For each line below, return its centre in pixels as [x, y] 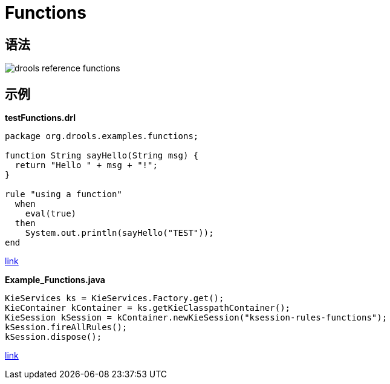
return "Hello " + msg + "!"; [86, 165]
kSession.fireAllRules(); [66, 327]
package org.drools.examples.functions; [102, 136]
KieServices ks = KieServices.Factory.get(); [115, 298]
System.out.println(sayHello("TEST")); [119, 233]
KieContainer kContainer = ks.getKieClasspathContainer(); [148, 308]
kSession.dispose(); [54, 337]
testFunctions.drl [41, 118]
